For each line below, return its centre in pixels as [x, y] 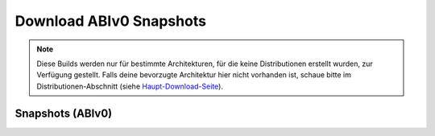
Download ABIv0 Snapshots [111, 21]
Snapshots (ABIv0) [64, 113]
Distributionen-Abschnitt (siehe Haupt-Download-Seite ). [130, 86]
